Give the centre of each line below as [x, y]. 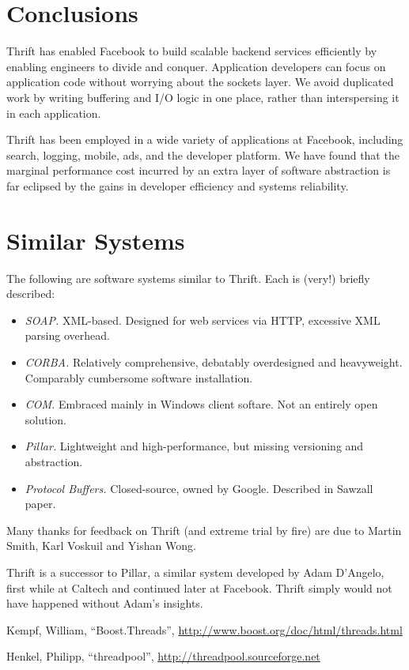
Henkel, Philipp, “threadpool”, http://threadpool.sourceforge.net [163, 656]
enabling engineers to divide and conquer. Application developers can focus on [196, 66]
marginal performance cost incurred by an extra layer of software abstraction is [199, 170]
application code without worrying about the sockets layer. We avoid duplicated [200, 82]
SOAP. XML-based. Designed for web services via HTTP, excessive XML [203, 320]
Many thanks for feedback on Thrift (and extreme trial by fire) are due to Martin [204, 530]
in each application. [54, 113]
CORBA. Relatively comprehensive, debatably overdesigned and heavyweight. [214, 361]
